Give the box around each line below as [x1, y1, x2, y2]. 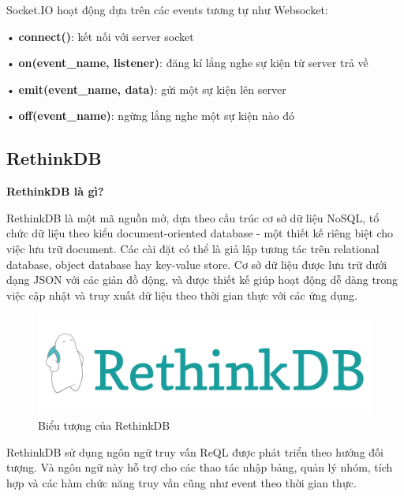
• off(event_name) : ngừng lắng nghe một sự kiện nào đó [6, 107, 295, 124]
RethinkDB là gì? [6, 183, 104, 200]
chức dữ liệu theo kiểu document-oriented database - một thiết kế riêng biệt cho [6, 225, 394, 241]
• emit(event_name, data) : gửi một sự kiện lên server [6, 80, 286, 97]
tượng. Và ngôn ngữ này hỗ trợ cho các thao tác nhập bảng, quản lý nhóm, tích [6, 459, 393, 475]
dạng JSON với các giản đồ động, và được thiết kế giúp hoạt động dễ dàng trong [6, 271, 398, 288]
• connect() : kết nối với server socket [6, 28, 194, 44]
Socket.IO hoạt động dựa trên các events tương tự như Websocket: [6, 2, 328, 17]
